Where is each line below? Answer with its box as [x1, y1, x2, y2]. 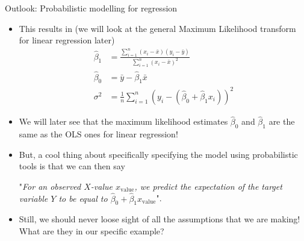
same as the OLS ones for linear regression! [19, 128, 178, 140]
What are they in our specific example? [19, 224, 164, 237]
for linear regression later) [19, 34, 115, 46]
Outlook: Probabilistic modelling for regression [5, 2, 178, 14]
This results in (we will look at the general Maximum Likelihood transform [19, 22, 296, 34]
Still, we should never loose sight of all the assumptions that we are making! [19, 213, 300, 225]
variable [19, 192, 48, 204]
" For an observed [19, 180, 81, 192]
